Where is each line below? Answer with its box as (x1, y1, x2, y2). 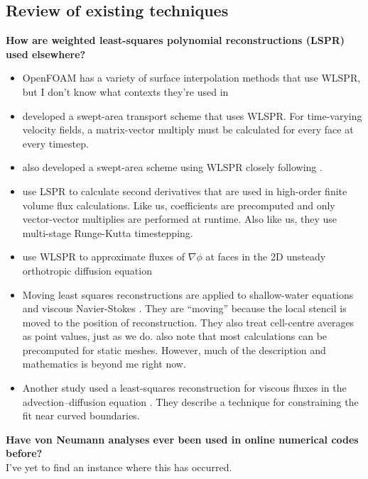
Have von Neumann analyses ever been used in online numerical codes (6, 431, 359, 446)
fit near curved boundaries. (22, 408, 140, 423)
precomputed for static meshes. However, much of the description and (22, 342, 326, 357)
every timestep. (22, 136, 89, 150)
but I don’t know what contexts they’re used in (22, 84, 229, 99)
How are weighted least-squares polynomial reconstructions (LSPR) (6, 33, 345, 48)
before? (6, 446, 43, 461)
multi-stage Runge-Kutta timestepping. (22, 225, 193, 240)
